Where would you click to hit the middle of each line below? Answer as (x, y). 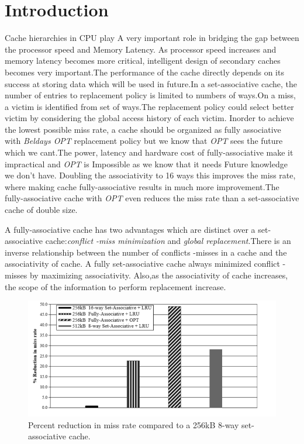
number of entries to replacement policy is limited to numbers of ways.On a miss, (150, 95)
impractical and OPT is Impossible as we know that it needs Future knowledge (146, 164)
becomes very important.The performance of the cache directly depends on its (144, 72)
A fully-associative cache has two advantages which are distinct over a (130, 229)
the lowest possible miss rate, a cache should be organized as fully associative (143, 129)
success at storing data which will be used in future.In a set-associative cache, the (151, 83)
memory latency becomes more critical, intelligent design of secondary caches (143, 61)
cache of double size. (41, 210)
